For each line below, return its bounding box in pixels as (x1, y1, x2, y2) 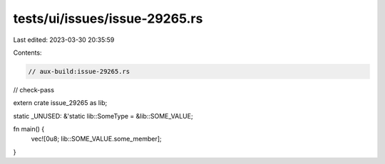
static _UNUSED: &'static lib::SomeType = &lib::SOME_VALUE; (13, 111, 193, 120)
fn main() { (13, 125, 45, 133)
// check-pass (13, 85, 55, 94)
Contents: (13, 48, 42, 57)
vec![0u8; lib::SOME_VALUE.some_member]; (31, 135, 162, 143)
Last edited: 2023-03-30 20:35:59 (13, 35, 115, 44)
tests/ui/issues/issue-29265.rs (13, 11, 203, 26)
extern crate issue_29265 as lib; (13, 99, 108, 107)
